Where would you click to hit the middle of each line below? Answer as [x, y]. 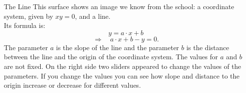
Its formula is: [25, 25]
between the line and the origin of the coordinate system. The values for [111, 57]
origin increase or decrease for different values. [72, 85]
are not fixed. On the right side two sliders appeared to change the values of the [123, 66]
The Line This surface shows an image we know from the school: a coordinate [119, 6]
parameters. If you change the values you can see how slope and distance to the [122, 75]
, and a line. [92, 16]
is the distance [208, 47]
